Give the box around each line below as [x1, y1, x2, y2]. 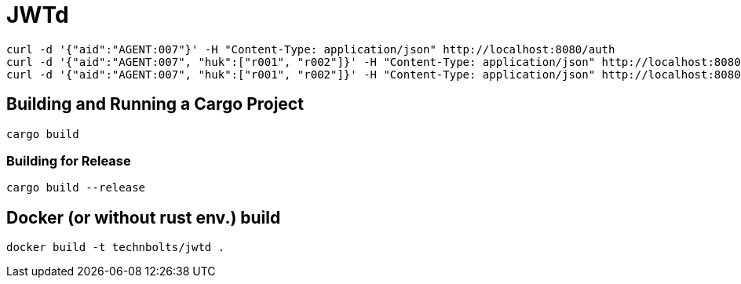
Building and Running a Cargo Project [6, 94, 304, 115]
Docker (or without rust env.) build [6, 207, 281, 228]
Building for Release [6, 152, 131, 169]
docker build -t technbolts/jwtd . [6, 241, 225, 254]
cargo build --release [6, 181, 146, 195]
